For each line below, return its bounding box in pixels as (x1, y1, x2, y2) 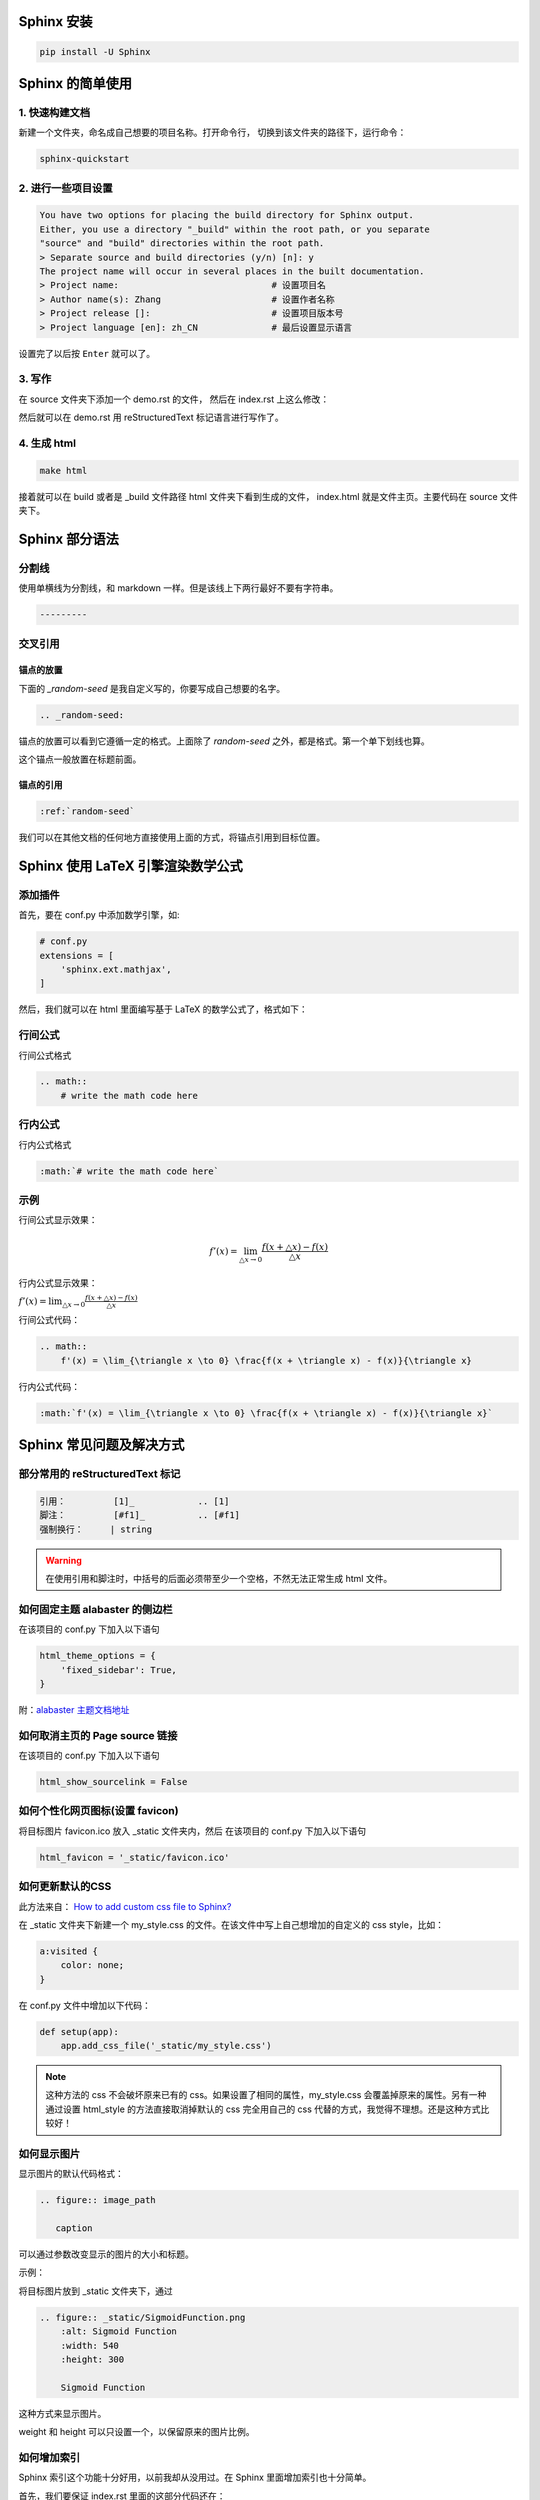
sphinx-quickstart (39, 153, 130, 165)
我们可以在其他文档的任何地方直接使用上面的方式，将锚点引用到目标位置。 (18, 831, 325, 844)
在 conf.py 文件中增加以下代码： (18, 1999, 152, 2011)
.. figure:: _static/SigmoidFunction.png (39, 2311, 246, 2323)
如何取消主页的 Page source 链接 (18, 1728, 178, 1742)
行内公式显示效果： (18, 1276, 98, 1289)
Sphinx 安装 (18, 13, 93, 30)
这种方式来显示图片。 (18, 2407, 107, 2419)
